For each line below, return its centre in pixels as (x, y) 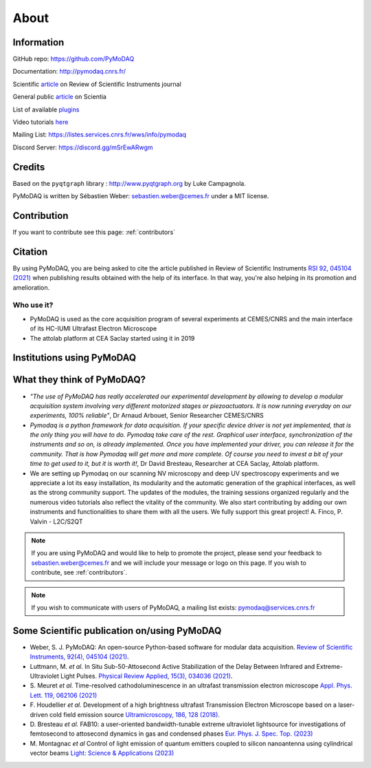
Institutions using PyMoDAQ (75, 358)
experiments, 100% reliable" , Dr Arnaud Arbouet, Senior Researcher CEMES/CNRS (147, 416)
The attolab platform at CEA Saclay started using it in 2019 (112, 338)
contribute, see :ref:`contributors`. (79, 573)
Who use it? (33, 305)
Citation (30, 252)
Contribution (41, 216)
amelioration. (31, 287)
